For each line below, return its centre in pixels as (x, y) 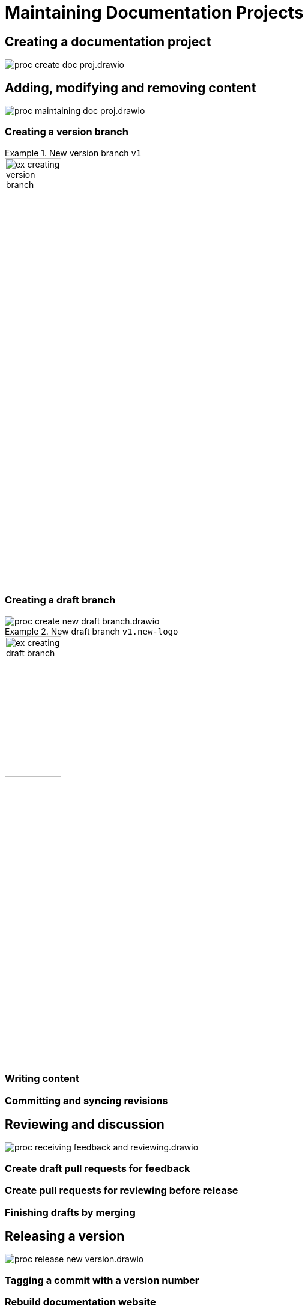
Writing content (42, 1079)
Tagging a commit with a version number (102, 1280)
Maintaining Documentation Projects (154, 13)
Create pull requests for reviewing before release (122, 1190)
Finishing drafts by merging (70, 1212)
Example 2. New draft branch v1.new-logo (92, 631)
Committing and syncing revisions (86, 1100)
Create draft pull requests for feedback (98, 1168)
